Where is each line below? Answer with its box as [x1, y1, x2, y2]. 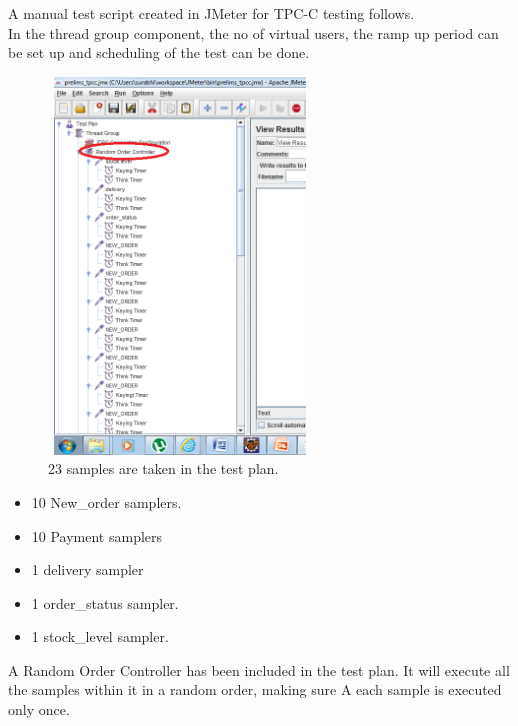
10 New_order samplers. [31, 491, 182, 512]
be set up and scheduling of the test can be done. [8, 42, 310, 63]
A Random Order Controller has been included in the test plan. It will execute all [8, 659, 510, 680]
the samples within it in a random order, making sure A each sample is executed [8, 679, 502, 700]
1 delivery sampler [31, 559, 144, 580]
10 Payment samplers [31, 525, 163, 546]
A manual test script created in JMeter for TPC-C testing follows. [8, 3, 415, 23]
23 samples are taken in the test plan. [48, 458, 279, 479]
